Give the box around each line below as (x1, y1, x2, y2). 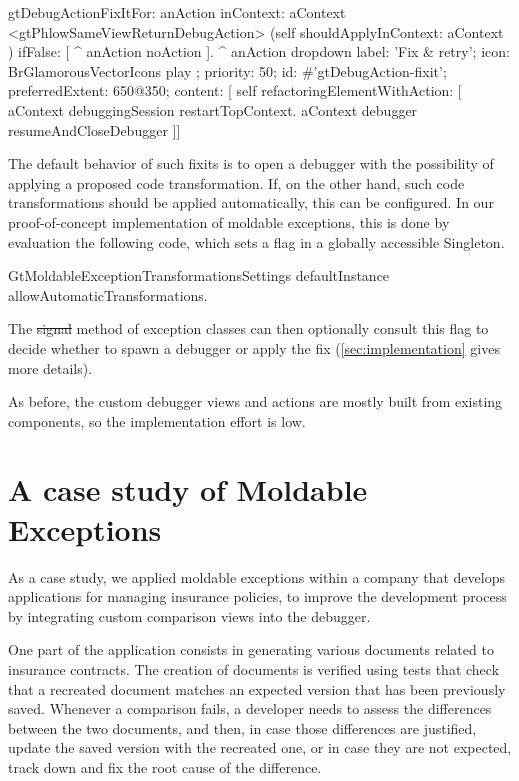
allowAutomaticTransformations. (8, 284, 208, 305)
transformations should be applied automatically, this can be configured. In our (8, 192, 494, 213)
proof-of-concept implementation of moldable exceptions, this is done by (8, 211, 450, 232)
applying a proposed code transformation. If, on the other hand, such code (8, 172, 465, 193)
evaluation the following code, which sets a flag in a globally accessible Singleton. (8, 231, 505, 252)
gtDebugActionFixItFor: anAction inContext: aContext (8, 2, 346, 22)
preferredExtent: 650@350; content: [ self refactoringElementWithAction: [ (8, 80, 462, 101)
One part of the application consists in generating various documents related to (8, 639, 494, 660)
